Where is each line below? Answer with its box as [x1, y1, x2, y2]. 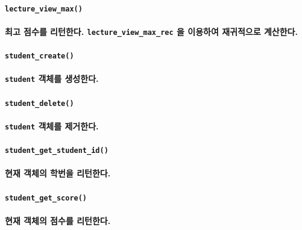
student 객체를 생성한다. [5, 72, 99, 85]
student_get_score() [5, 193, 87, 202]
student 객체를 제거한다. [5, 119, 99, 132]
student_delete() [5, 99, 74, 108]
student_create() [5, 52, 74, 61]
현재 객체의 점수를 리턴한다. [5, 214, 111, 226]
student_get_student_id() [5, 146, 109, 155]
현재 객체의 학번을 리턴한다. [5, 167, 111, 179]
